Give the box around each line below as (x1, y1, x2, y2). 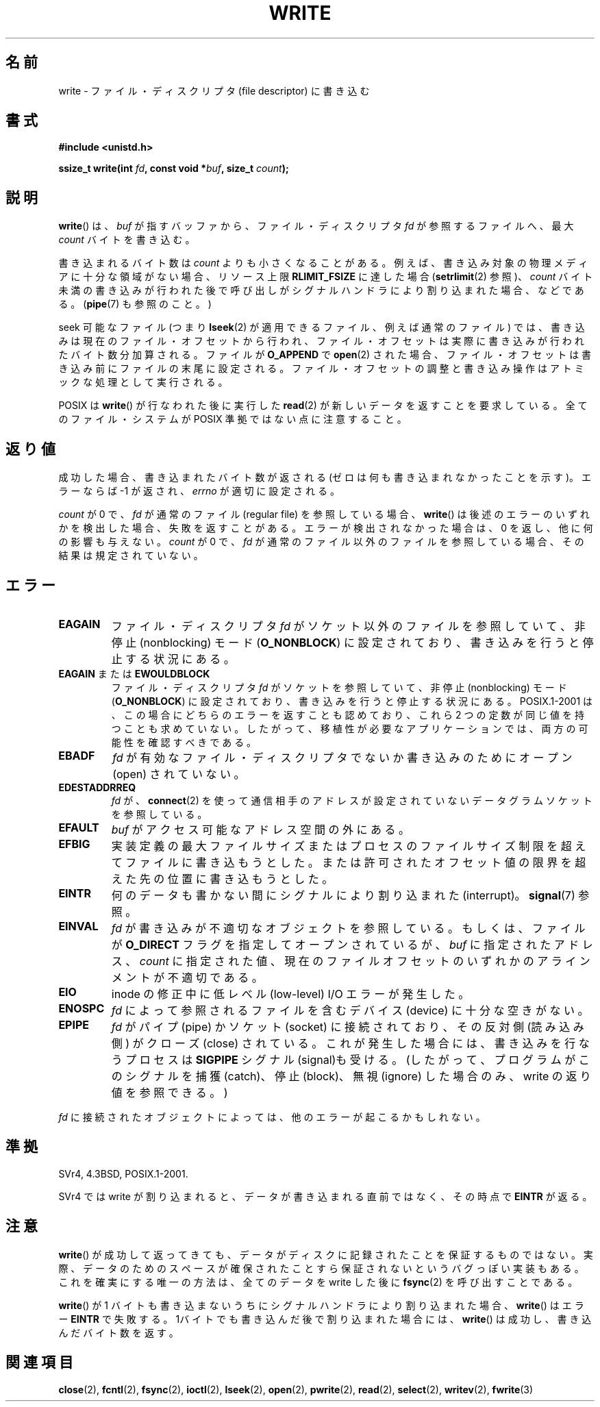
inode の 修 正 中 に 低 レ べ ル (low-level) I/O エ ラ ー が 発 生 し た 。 (111, 986, 470, 1001)
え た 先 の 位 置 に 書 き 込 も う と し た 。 (111, 871, 334, 886)
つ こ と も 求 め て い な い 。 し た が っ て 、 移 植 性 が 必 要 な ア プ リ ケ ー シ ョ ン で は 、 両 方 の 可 (111, 722, 588, 734)
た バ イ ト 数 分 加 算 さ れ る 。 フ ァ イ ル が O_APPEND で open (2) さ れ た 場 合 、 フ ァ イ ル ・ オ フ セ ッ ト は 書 (58, 349, 592, 361)
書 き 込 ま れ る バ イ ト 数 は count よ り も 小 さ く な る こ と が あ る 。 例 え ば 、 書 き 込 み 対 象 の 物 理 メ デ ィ (58, 257, 588, 269)
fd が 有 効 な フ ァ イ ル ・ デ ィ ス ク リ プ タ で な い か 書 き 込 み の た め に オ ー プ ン (112, 750, 573, 764)
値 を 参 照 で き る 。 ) (111, 1085, 228, 1099)
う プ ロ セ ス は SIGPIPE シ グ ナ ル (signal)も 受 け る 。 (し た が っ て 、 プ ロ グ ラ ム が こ (111, 1052, 590, 1067)
